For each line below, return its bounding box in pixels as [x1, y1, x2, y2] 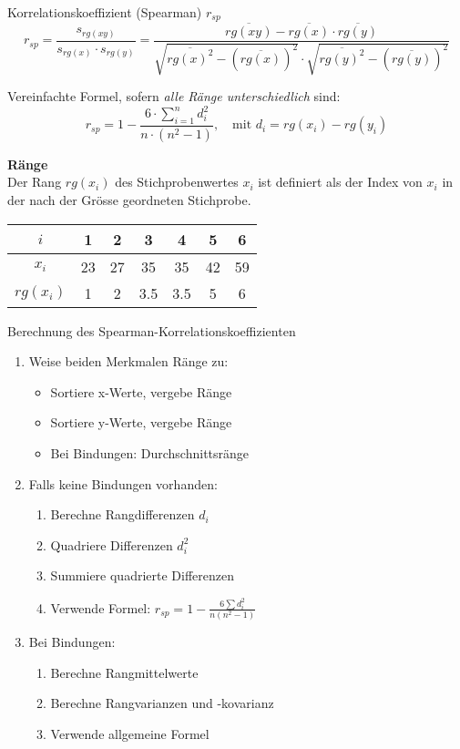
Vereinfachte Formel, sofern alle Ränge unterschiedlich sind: [7, 87, 341, 106]
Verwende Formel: [50, 598, 151, 617]
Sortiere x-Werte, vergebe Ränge [50, 382, 232, 401]
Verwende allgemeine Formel [50, 723, 210, 743]
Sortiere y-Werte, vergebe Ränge [50, 413, 232, 432]
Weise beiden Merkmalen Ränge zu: [28, 352, 229, 371]
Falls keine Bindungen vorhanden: [28, 474, 218, 493]
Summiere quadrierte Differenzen [50, 566, 234, 585]
